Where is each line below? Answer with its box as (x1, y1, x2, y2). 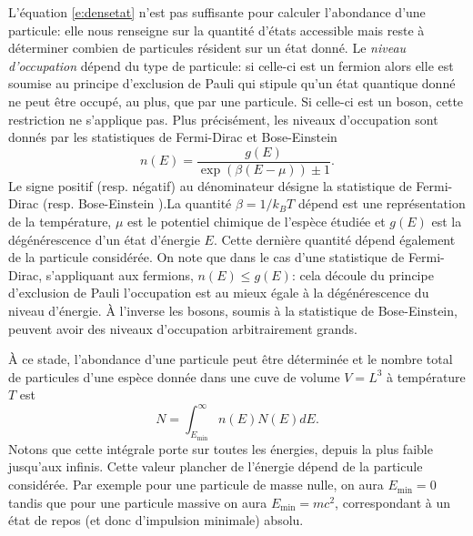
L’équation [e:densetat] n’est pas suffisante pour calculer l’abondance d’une (8, 3, 426, 21)
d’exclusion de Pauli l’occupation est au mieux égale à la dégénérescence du (8, 283, 429, 302)
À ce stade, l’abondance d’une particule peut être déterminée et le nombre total (8, 349, 453, 369)
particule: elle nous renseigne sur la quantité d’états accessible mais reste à (8, 20, 425, 39)
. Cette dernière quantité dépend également (213, 229, 456, 248)
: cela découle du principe (291, 265, 434, 284)
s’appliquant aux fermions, (45, 265, 194, 284)
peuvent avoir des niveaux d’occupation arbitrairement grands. (8, 319, 357, 338)
